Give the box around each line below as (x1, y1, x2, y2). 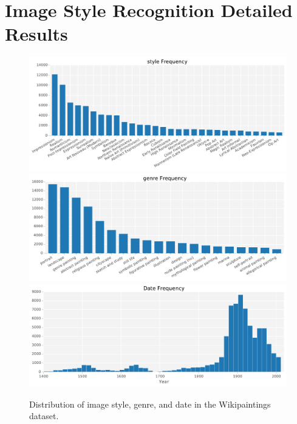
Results (5, 21, 68, 46)
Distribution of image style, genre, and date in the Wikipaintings (29, 397, 271, 410)
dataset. (29, 409, 59, 422)
